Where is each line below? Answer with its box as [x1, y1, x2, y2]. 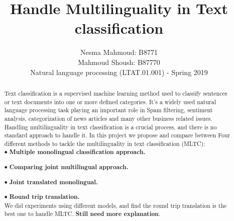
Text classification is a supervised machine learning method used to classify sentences [4, 89, 227, 97]
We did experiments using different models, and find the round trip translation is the [4, 201, 227, 209]
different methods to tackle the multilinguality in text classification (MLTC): [4, 139, 205, 148]
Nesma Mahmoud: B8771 [80, 47, 158, 57]
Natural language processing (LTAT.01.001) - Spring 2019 [30, 66, 208, 77]
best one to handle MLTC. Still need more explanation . [4, 209, 161, 218]
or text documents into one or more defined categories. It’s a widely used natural [4, 97, 216, 106]
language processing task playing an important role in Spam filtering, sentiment [4, 106, 213, 114]
